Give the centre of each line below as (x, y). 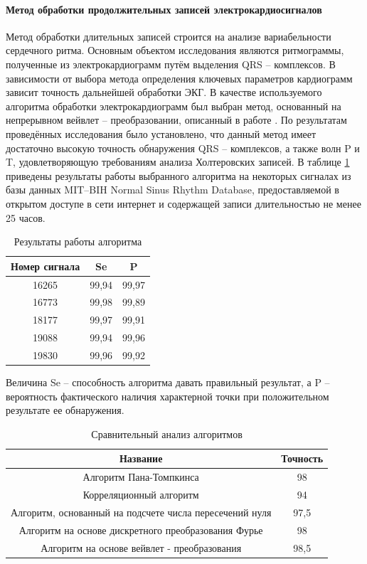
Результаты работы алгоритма (78, 241)
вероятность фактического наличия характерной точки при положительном (167, 396)
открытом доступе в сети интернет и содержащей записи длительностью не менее (183, 203)
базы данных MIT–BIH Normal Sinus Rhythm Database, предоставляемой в (172, 190)
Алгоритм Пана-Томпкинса (141, 477)
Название (141, 458)
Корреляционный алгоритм (141, 495)
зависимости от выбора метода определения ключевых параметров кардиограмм (179, 78)
